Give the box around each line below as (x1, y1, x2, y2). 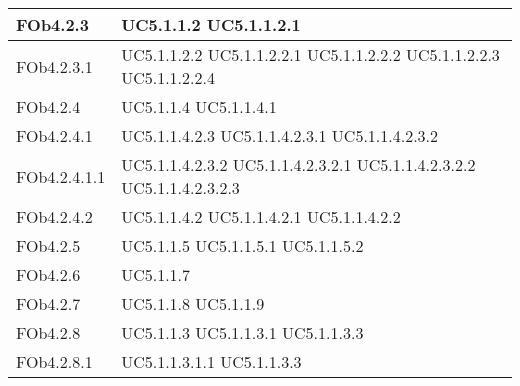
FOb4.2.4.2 (16, 205, 93, 228)
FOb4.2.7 (16, 292, 81, 315)
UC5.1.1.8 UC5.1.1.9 (121, 292, 265, 315)
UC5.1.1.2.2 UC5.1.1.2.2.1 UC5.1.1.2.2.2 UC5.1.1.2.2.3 (121, 43, 500, 66)
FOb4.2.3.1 (16, 54, 93, 78)
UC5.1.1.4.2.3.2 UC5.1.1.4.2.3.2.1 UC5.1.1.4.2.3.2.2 (121, 153, 476, 176)
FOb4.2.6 (16, 263, 81, 286)
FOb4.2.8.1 (16, 350, 93, 373)
